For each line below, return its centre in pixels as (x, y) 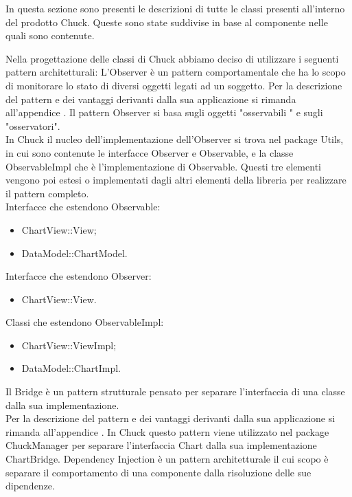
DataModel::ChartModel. (74, 253)
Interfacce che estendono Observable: (83, 207)
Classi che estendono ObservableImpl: (85, 322)
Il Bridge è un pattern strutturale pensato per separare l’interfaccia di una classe (175, 391)
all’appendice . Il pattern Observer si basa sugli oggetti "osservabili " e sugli (164, 112)
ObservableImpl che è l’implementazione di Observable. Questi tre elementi (163, 166)
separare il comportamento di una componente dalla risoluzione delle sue (159, 472)
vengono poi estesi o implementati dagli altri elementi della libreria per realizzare (176, 180)
